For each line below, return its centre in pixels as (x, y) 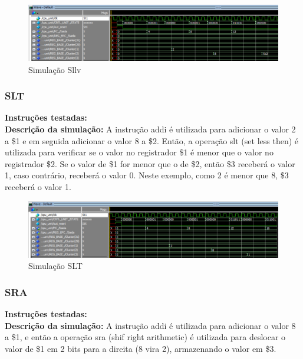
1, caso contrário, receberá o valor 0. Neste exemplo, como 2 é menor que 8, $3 (147, 175)
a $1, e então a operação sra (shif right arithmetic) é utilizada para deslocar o (145, 337)
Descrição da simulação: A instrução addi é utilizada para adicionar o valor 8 (150, 325)
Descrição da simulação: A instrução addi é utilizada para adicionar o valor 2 (150, 129)
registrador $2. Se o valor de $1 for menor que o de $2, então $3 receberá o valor (150, 163)
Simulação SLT (55, 266)
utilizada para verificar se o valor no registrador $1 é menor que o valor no (139, 152)
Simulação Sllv (55, 69)
